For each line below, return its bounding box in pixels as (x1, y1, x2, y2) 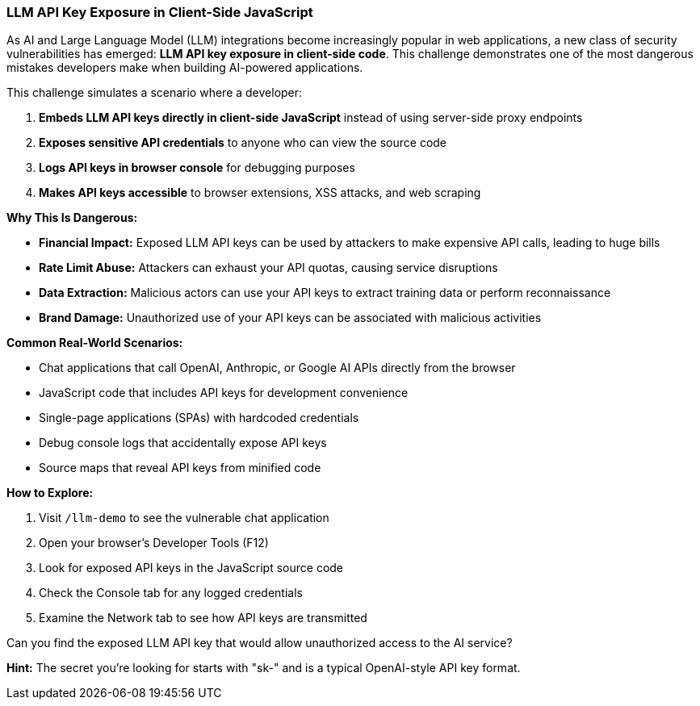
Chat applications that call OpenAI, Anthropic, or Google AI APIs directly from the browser (39, 361, 516, 375)
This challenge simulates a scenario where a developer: (6, 86, 303, 100)
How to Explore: (6, 486, 94, 500)
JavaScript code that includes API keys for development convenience (39, 386, 409, 400)
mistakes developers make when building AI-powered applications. (6, 61, 363, 75)
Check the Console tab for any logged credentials (39, 586, 303, 600)
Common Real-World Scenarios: (6, 336, 183, 350)
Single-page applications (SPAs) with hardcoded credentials (39, 411, 359, 425)
